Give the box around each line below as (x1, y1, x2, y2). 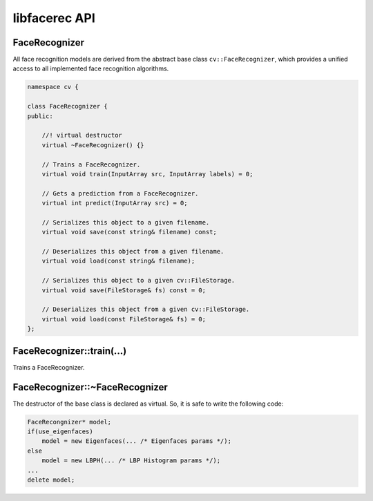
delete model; (27, 475, 75, 484)
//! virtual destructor (41, 131, 122, 140)
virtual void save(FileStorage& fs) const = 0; (41, 286, 207, 294)
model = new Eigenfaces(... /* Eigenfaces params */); (41, 437, 231, 445)
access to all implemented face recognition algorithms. (12, 64, 169, 73)
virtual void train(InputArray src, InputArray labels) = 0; (41, 170, 254, 178)
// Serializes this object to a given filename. (41, 218, 210, 226)
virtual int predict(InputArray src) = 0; (41, 199, 188, 207)
